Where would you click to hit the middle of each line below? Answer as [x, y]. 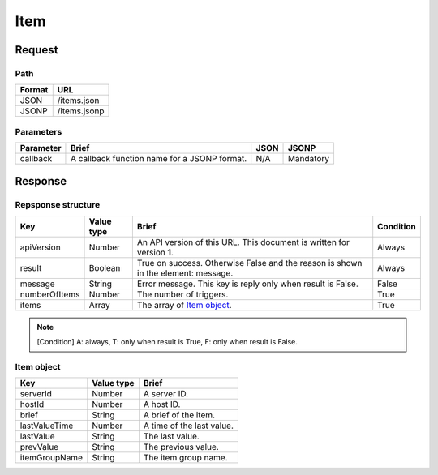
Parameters [39, 131]
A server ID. [166, 394]
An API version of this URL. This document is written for [243, 242]
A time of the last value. [189, 426]
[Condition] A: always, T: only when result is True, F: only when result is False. [167, 342]
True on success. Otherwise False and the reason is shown [249, 263]
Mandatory [309, 159]
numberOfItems [50, 294]
